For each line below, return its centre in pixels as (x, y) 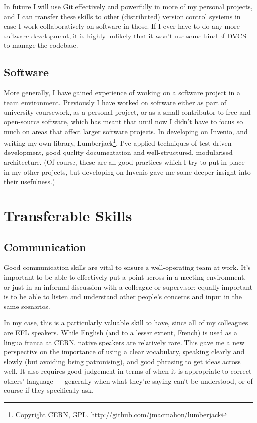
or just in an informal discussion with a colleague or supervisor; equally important (128, 287)
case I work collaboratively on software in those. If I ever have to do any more (122, 26)
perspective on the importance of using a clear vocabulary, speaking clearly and (124, 352)
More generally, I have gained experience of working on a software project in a (122, 93)
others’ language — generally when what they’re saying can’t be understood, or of (128, 380)
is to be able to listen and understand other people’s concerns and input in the (123, 296)
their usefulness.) (30, 181)
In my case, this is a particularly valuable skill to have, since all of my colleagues (126, 323)
